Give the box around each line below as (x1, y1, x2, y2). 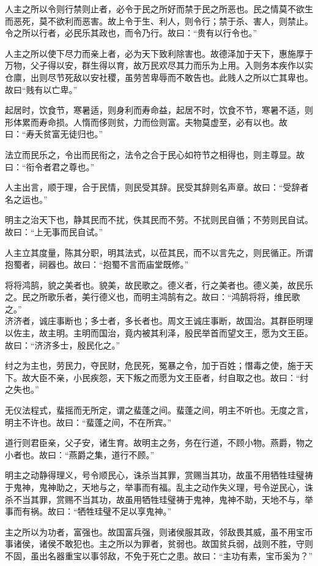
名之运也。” (5, 192, 48, 205)
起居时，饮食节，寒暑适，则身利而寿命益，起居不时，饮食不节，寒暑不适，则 (5, 104, 313, 116)
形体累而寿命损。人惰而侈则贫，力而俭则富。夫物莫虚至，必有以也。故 (5, 115, 287, 128)
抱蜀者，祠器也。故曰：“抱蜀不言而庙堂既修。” (5, 258, 189, 271)
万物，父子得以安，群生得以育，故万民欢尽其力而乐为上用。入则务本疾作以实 (5, 59, 313, 72)
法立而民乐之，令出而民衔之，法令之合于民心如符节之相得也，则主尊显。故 (5, 148, 305, 160)
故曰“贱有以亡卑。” (5, 83, 78, 96)
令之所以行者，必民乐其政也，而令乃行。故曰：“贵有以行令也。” (5, 26, 257, 39)
